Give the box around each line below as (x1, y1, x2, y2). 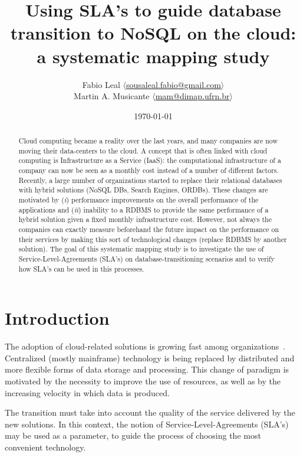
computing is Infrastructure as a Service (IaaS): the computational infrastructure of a (18, 155, 281, 165)
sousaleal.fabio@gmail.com (126, 78, 221, 90)
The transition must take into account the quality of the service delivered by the (5, 406, 295, 419)
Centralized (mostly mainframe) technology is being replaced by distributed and (5, 351, 295, 364)
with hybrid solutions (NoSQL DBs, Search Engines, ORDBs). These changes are (18, 185, 268, 195)
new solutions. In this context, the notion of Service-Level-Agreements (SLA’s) (5, 417, 289, 430)
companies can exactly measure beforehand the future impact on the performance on (18, 224, 279, 234)
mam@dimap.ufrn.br (155, 90, 230, 102)
